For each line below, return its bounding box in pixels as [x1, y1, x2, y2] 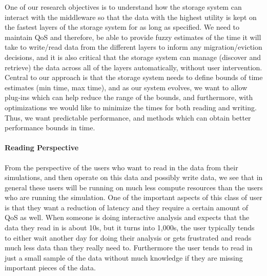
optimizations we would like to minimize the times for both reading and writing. [5, 102, 257, 112]
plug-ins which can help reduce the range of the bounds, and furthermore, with [5, 92, 253, 103]
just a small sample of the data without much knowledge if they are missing [5, 252, 243, 263]
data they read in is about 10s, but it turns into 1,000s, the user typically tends [5, 222, 255, 233]
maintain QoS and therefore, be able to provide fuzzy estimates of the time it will [5, 31, 261, 42]
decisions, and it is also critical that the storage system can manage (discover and [5, 51, 261, 62]
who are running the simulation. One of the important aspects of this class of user [5, 192, 262, 203]
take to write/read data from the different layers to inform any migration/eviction [5, 42, 262, 52]
